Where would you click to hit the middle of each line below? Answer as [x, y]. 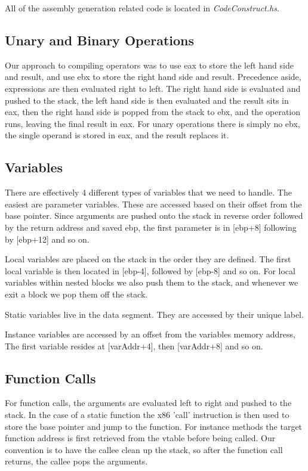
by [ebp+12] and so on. [47, 239]
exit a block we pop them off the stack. [76, 294]
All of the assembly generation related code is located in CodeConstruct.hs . [142, 8]
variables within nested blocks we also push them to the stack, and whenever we [152, 282]
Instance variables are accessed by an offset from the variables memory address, [150, 334]
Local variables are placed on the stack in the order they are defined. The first [148, 259]
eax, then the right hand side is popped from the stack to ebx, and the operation [153, 112]
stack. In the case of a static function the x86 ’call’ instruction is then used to [147, 415]
